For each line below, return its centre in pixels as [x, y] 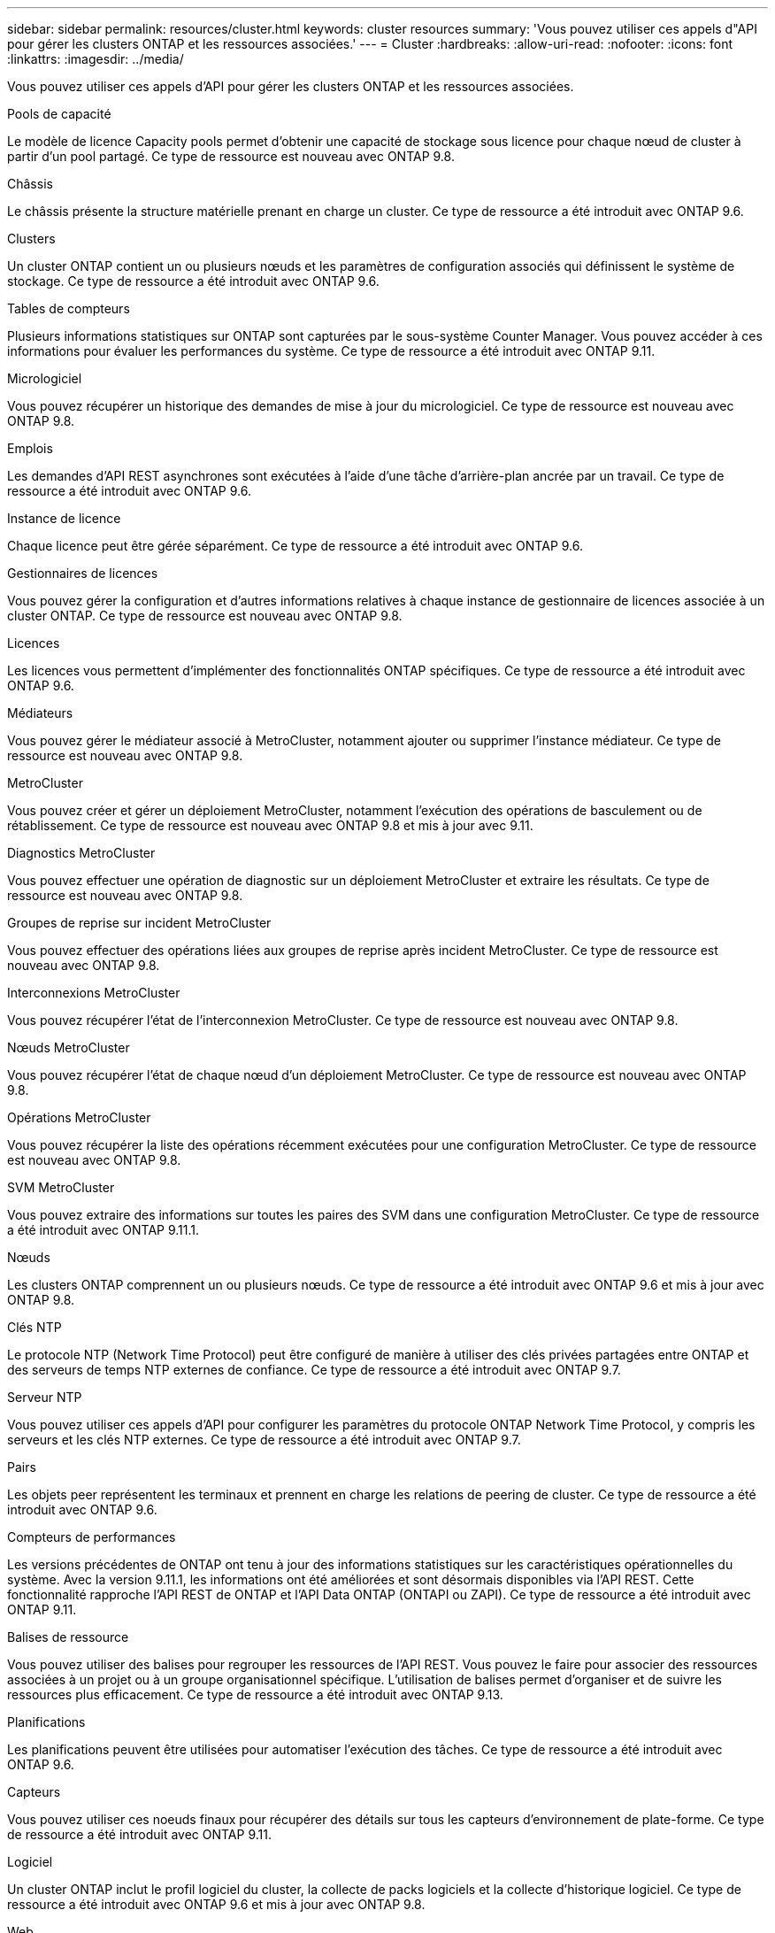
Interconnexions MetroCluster [94, 993]
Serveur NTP [45, 1397]
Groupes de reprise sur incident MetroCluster [139, 923]
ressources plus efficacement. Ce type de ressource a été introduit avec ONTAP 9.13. [255, 1694]
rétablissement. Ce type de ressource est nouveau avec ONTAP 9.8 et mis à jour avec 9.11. [270, 825]
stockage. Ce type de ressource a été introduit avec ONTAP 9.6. [193, 281]
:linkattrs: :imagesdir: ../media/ [96, 59]
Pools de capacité [59, 114]
